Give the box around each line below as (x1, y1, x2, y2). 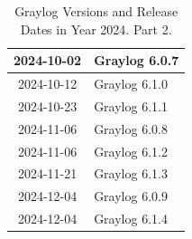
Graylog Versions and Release (14, 2, 178, 20)
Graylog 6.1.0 (94, 74, 168, 93)
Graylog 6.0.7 (94, 51, 179, 70)
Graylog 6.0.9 (94, 186, 168, 206)
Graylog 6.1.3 (94, 164, 168, 183)
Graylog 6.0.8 (94, 119, 168, 138)
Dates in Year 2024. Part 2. (20, 19, 172, 38)
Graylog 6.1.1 (94, 96, 168, 115)
